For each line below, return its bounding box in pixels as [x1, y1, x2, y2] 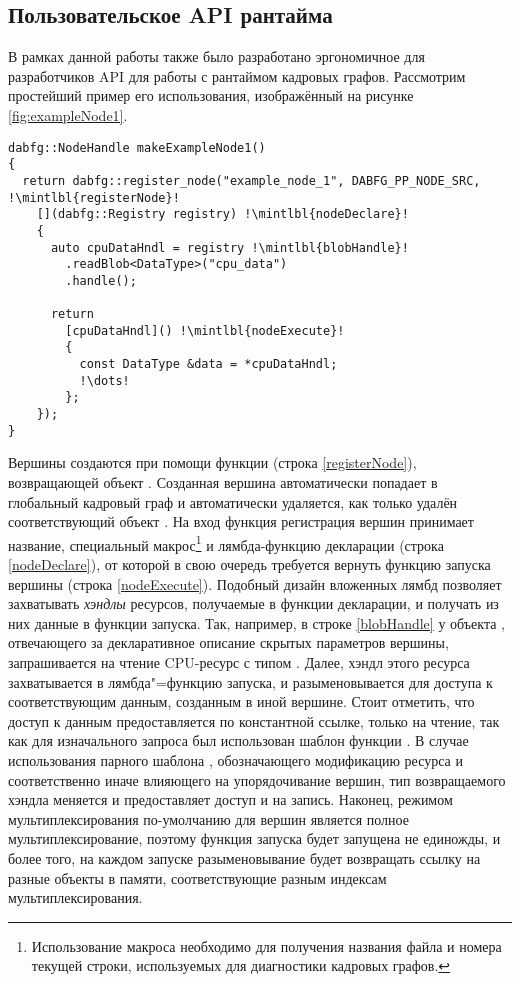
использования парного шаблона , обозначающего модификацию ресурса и [8, 749, 463, 770]
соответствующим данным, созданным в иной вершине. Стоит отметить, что [8, 691, 475, 712]
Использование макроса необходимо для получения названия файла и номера [31, 935, 502, 956]
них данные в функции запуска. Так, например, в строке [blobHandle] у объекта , [8, 612, 505, 633]
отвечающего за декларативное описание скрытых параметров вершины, [8, 632, 449, 653]
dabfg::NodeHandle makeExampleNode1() [8, 140, 266, 155]
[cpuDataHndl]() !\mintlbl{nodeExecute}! [65, 323, 345, 338]
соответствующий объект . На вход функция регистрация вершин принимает [8, 511, 474, 532]
